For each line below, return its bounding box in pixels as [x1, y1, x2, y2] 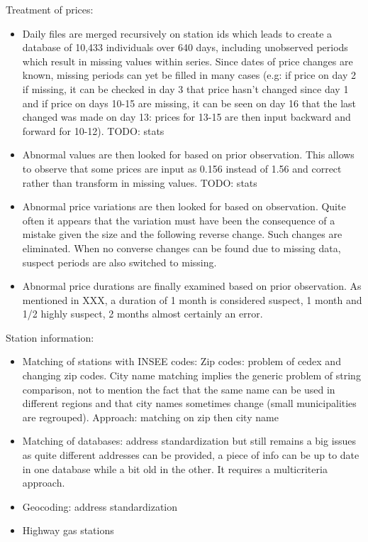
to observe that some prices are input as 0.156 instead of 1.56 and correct [22, 161, 342, 175]
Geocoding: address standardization [22, 499, 178, 514]
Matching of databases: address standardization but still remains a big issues [22, 433, 357, 448]
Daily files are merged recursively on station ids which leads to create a [22, 26, 333, 40]
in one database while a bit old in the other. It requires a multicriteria [22, 461, 328, 476]
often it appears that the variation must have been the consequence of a [22, 212, 335, 227]
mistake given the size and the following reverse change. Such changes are [22, 227, 342, 242]
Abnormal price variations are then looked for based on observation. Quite [22, 199, 346, 214]
